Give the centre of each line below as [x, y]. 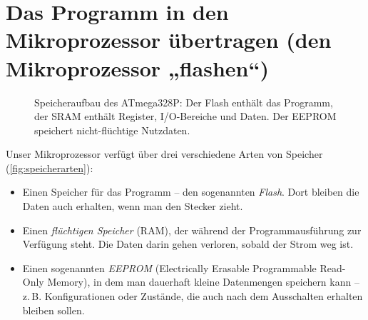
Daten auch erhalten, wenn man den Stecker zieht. [133, 206]
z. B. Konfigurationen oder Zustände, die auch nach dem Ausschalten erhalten [193, 296]
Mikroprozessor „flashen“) [138, 67]
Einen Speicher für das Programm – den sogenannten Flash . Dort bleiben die [191, 192]
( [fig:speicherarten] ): [50, 167]
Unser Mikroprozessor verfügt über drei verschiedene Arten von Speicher [164, 154]
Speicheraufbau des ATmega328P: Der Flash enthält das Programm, [184, 102]
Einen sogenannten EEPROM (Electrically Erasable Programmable [169, 267]
